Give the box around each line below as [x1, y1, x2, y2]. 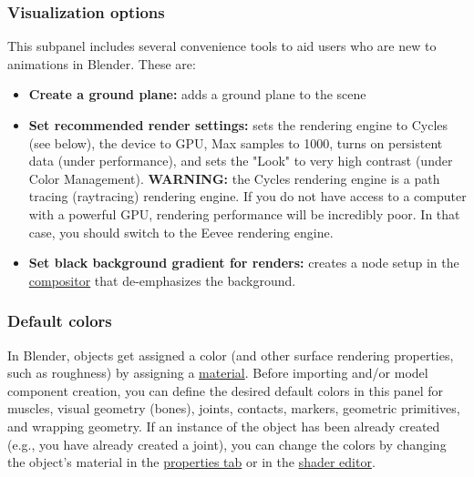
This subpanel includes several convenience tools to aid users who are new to [7, 36, 437, 56]
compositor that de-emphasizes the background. [28, 270, 296, 289]
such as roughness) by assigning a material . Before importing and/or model [7, 363, 428, 382]
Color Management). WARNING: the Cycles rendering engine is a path [28, 168, 440, 188]
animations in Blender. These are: [7, 54, 196, 73]
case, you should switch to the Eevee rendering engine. [28, 222, 334, 241]
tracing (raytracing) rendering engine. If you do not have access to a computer [28, 187, 467, 206]
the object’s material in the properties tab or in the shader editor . [7, 452, 376, 472]
